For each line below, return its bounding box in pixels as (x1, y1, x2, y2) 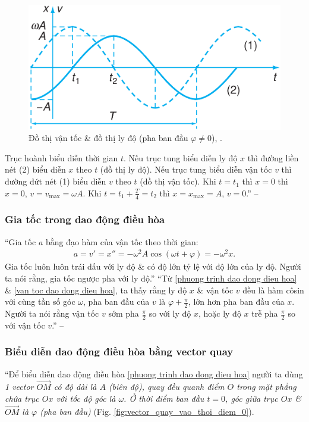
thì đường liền (247, 151, 299, 164)
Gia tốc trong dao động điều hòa (5, 212, 165, 227)
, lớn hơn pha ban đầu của (188, 295, 285, 308)
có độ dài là (53, 380, 97, 393)
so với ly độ (149, 307, 191, 320)
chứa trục (5, 392, 39, 405)
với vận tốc (5, 318, 45, 331)
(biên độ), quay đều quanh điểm (108, 380, 225, 393)
